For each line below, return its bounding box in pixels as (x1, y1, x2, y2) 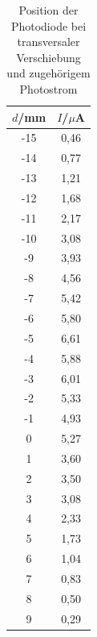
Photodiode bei (10, 17, 87, 34)
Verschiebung (16, 48, 81, 65)
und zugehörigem (6, 65, 91, 81)
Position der (18, 2, 79, 18)
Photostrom (19, 80, 78, 97)
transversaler (17, 33, 80, 50)
